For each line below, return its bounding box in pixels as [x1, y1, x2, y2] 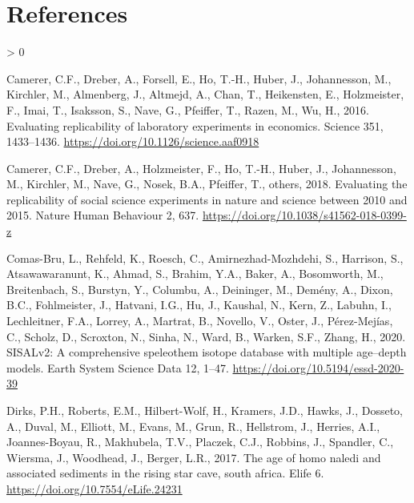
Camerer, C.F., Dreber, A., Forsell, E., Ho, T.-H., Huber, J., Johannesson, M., [6, 70, 392, 87]
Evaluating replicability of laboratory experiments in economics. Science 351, [6, 117, 384, 134]
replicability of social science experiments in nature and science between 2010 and [6, 191, 408, 207]
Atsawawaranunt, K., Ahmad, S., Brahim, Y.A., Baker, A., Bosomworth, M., [6, 265, 384, 282]
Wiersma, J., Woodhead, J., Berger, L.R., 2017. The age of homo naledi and [6, 449, 381, 465]
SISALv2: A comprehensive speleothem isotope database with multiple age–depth [6, 344, 407, 360]
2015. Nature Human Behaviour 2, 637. [6, 207, 199, 223]
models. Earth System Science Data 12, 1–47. [6, 359, 229, 376]
